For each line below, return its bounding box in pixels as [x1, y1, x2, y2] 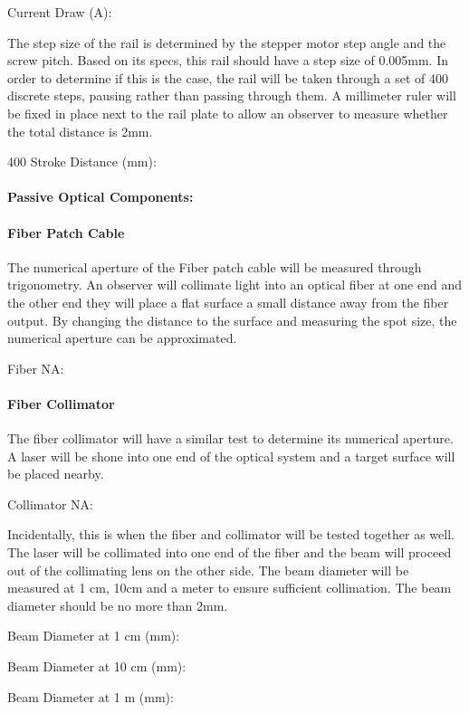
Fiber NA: [7, 358, 64, 377]
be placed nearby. [7, 464, 104, 483]
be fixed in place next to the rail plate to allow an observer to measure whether [7, 103, 448, 122]
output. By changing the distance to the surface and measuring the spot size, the [7, 310, 457, 329]
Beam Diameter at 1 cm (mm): [7, 626, 180, 645]
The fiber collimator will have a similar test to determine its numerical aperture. [7, 429, 454, 448]
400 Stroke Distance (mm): [7, 152, 157, 171]
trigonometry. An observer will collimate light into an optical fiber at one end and [7, 275, 462, 294]
